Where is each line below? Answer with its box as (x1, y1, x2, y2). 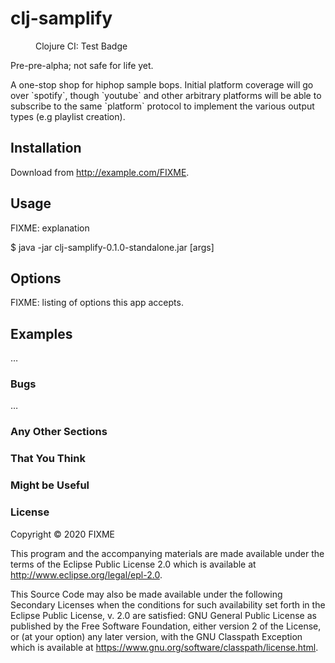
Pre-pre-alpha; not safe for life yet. (10, 59, 154, 71)
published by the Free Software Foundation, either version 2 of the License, (10, 620, 322, 632)
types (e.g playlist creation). (10, 110, 126, 122)
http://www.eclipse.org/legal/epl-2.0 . (10, 568, 163, 581)
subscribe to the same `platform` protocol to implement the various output (10, 100, 315, 112)
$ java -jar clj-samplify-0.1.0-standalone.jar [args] (10, 241, 215, 253)
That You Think (10, 452, 86, 466)
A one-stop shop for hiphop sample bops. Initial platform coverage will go (10, 78, 314, 91)
